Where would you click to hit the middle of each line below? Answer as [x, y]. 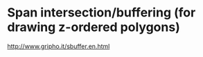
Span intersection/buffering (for [101, 13]
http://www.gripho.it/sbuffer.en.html [59, 46]
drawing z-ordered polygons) [94, 27]
